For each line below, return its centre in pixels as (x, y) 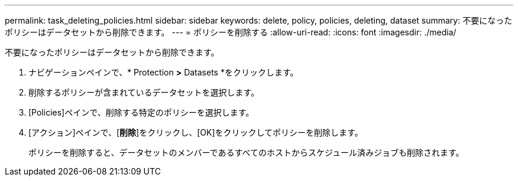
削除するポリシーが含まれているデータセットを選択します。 (144, 92)
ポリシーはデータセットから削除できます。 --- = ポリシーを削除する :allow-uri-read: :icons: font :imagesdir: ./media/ (231, 32)
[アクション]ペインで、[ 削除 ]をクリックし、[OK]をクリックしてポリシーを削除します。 (196, 132)
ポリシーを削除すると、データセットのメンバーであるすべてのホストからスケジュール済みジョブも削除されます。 (246, 152)
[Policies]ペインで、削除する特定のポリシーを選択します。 (141, 112)
